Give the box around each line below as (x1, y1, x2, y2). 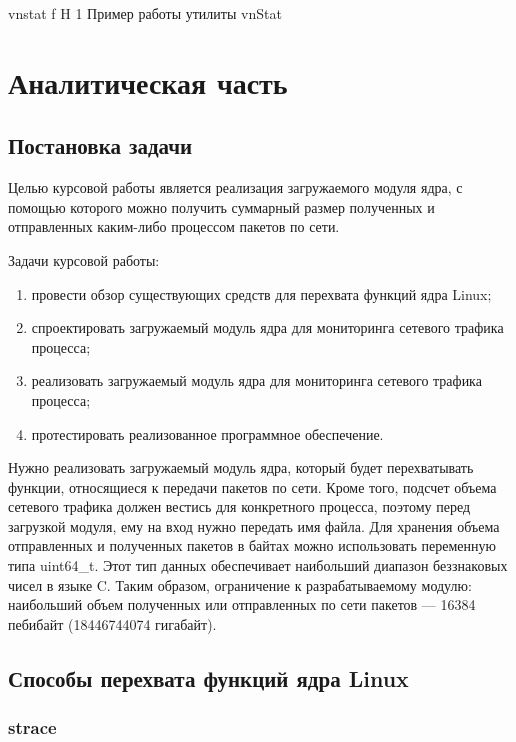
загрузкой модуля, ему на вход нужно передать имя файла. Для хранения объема (8, 515, 500, 536)
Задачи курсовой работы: (8, 249, 160, 270)
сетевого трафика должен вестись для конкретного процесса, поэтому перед (8, 496, 471, 517)
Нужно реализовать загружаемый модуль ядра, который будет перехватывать (8, 457, 474, 478)
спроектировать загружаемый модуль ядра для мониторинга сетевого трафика (31, 317, 504, 338)
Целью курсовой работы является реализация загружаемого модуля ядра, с (8, 177, 463, 198)
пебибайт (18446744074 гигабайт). (8, 613, 217, 634)
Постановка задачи (8, 130, 193, 161)
